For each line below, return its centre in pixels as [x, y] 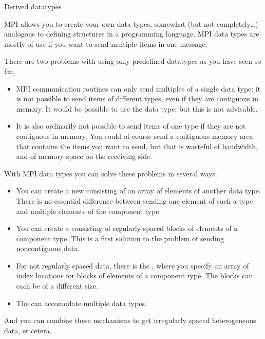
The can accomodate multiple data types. [81, 303]
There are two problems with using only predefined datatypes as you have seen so [133, 61]
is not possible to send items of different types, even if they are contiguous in [137, 99]
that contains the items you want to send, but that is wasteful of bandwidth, [137, 146]
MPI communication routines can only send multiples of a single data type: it [138, 88]
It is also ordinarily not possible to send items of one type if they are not [131, 126]
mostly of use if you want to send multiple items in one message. [106, 43]
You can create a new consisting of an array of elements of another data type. [138, 191]
